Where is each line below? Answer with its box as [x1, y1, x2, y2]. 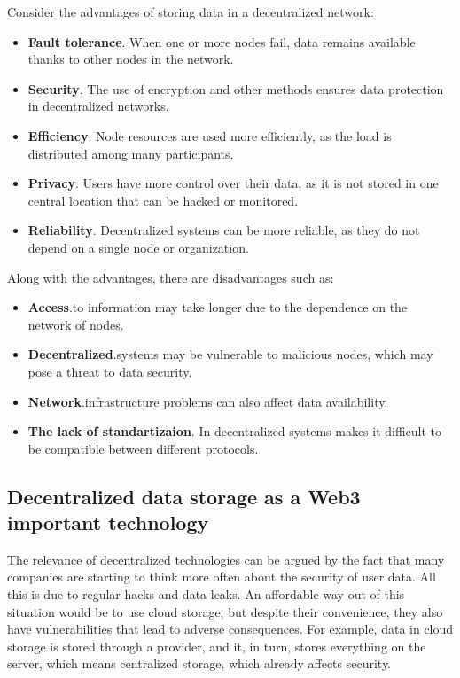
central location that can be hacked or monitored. [27, 191, 299, 209]
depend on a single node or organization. [27, 238, 249, 256]
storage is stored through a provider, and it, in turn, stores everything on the [7, 636, 426, 655]
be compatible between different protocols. [27, 439, 259, 457]
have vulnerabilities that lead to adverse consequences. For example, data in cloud [7, 620, 454, 638]
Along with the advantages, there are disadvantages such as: [7, 268, 334, 286]
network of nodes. [27, 315, 124, 333]
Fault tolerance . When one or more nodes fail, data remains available [27, 32, 416, 51]
